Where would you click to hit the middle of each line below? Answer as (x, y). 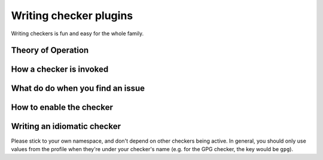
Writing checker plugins (72, 16)
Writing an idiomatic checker (66, 126)
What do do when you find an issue (78, 89)
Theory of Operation (50, 50)
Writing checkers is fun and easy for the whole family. (77, 33)
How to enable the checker (62, 107)
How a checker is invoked (60, 70)
